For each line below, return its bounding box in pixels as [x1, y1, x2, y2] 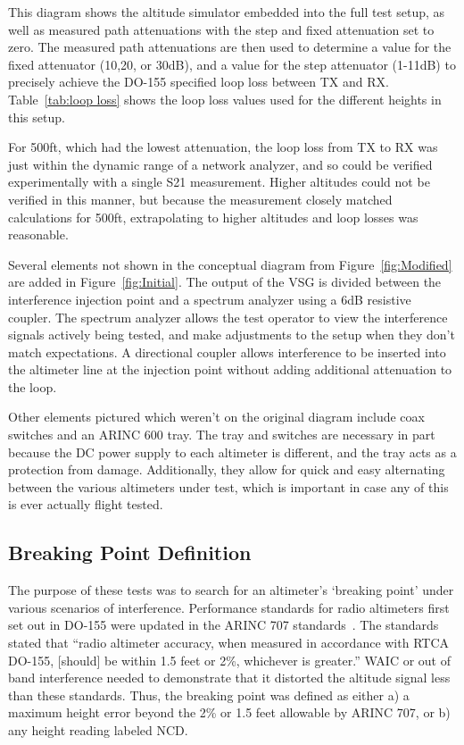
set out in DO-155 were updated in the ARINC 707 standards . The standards [8, 615, 439, 634]
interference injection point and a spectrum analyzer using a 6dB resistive [8, 289, 411, 308]
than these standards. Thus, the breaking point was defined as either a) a [8, 685, 410, 704]
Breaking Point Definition [8, 539, 252, 566]
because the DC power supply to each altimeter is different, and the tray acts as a [8, 442, 457, 461]
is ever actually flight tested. [8, 495, 163, 514]
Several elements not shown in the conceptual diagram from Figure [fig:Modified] [8, 255, 452, 273]
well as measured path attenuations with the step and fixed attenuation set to [8, 20, 435, 38]
